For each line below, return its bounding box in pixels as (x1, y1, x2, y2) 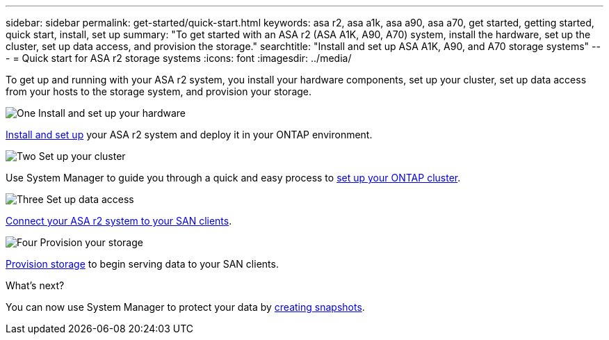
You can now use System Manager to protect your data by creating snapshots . (6, 301, 365, 313)
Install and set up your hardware (38, 107, 186, 119)
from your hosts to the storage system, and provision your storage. (6, 86, 312, 97)
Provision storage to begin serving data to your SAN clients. (6, 258, 279, 270)
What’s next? (6, 280, 65, 291)
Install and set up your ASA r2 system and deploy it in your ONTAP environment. (6, 129, 373, 140)
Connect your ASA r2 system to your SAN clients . (6, 215, 232, 227)
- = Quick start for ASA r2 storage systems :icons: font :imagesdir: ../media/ (6, 52, 352, 64)
